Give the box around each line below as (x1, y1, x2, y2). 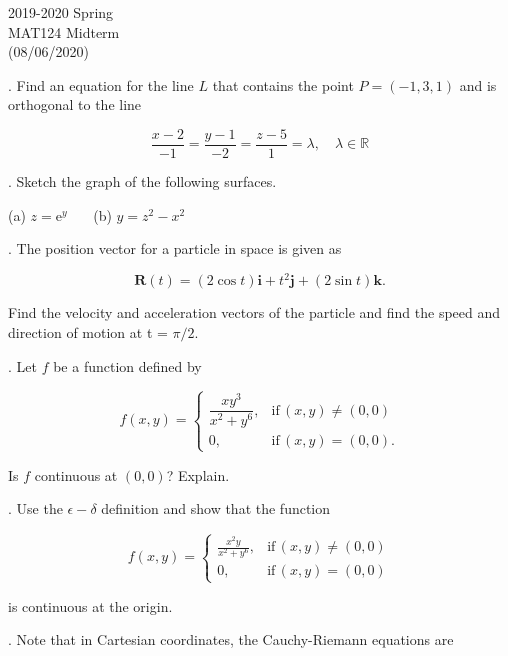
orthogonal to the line (8, 94, 142, 115)
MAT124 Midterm (8, 21, 120, 42)
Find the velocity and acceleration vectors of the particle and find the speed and (8, 302, 501, 323)
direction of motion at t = (8, 321, 168, 342)
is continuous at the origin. (8, 595, 173, 616)
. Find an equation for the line (8, 74, 194, 95)
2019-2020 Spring (8, 2, 114, 22)
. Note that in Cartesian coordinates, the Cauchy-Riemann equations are (8, 629, 454, 650)
